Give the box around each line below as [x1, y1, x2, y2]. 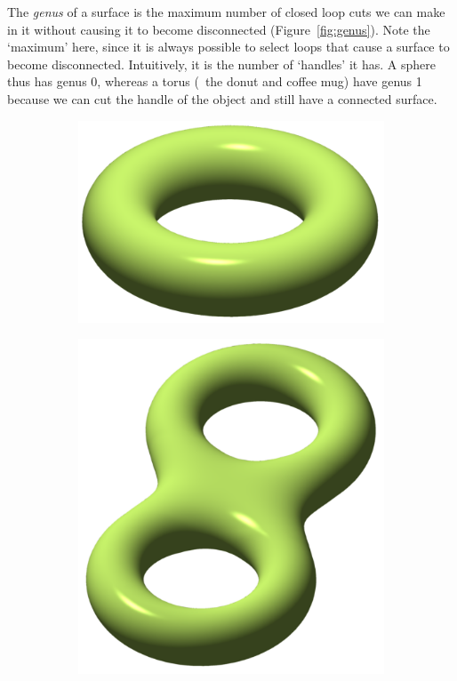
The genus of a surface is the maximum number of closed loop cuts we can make [7, 3, 445, 20]
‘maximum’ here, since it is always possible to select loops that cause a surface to [7, 37, 450, 56]
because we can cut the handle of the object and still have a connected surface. [7, 89, 437, 108]
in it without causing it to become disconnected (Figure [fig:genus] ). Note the [7, 20, 430, 38]
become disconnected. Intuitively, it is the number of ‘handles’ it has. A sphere [7, 54, 436, 73]
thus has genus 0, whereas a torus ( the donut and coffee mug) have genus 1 [7, 72, 422, 91]
